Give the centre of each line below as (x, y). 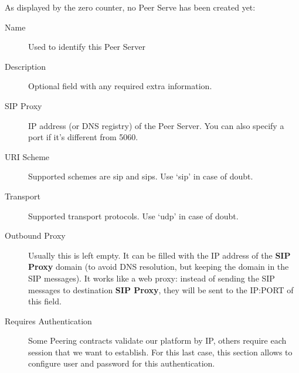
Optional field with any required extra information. (120, 86)
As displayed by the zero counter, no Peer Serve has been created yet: (130, 7)
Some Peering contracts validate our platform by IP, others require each (157, 340)
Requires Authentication (48, 321)
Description (25, 66)
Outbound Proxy (35, 235)
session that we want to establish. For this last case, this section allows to (160, 352)
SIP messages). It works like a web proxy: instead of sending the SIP (152, 278)
